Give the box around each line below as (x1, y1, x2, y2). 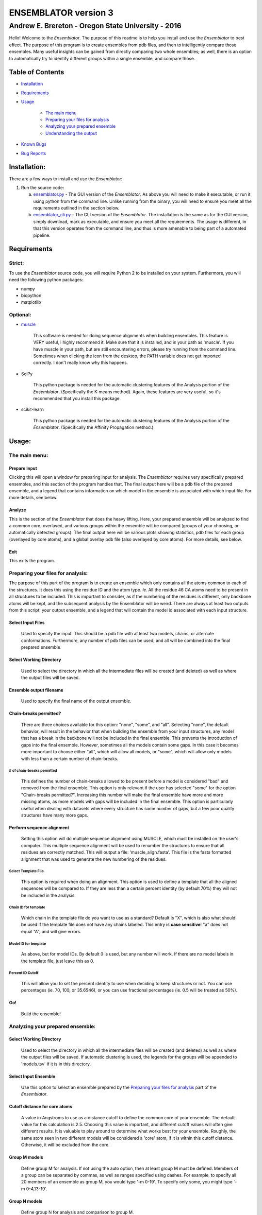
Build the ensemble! (21, 1011, 61, 1017)
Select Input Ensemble (9, 1073, 56, 1079)
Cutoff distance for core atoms (9, 1104, 72, 1110)
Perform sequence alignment (9, 824, 69, 831)
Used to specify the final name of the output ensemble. (21, 698, 131, 704)
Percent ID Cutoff (9, 971, 39, 975)
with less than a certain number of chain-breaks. (21, 756, 118, 762)
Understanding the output (45, 130, 97, 136)
